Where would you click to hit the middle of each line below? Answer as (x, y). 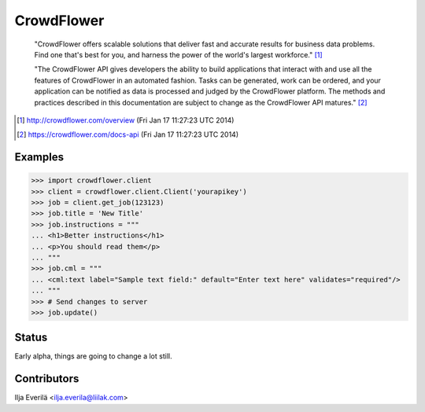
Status (31, 338)
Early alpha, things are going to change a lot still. (93, 356)
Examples (39, 157)
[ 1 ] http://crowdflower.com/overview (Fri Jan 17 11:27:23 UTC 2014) (126, 120)
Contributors (47, 379)
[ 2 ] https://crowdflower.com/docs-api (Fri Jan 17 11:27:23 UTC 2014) (128, 134)
